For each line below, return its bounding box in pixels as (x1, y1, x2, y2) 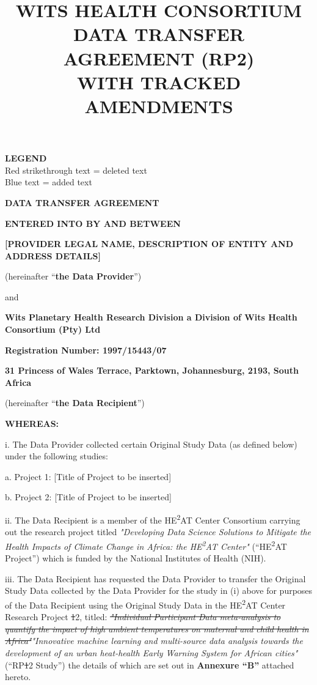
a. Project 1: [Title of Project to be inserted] (5, 470, 172, 483)
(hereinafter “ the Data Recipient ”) (5, 396, 145, 409)
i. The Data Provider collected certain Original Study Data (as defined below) (5, 437, 297, 450)
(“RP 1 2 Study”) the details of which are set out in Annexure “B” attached (5, 658, 294, 671)
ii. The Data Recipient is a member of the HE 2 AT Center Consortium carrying (5, 512, 301, 526)
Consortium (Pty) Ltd (5, 323, 101, 336)
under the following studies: (5, 450, 108, 462)
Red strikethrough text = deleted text (5, 163, 147, 176)
